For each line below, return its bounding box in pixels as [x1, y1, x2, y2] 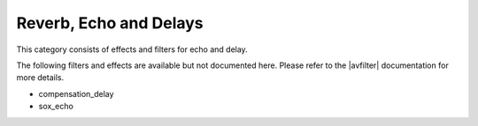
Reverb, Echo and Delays [16, 13, 204, 33]
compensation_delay [38, 88, 114, 99]
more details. [16, 72, 65, 83]
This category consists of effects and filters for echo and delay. [16, 44, 248, 55]
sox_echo [38, 101, 74, 112]
